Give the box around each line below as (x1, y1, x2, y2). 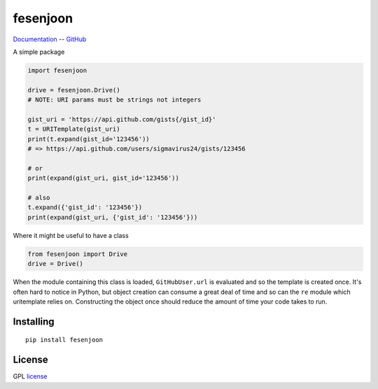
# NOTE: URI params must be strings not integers (27, 96, 202, 104)
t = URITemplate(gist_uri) (27, 125, 120, 133)
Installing (13, 316, 55, 327)
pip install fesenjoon (25, 336, 104, 344)
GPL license (13, 372, 48, 381)
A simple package (13, 48, 65, 56)
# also (27, 194, 50, 201)
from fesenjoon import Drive (27, 250, 128, 258)
